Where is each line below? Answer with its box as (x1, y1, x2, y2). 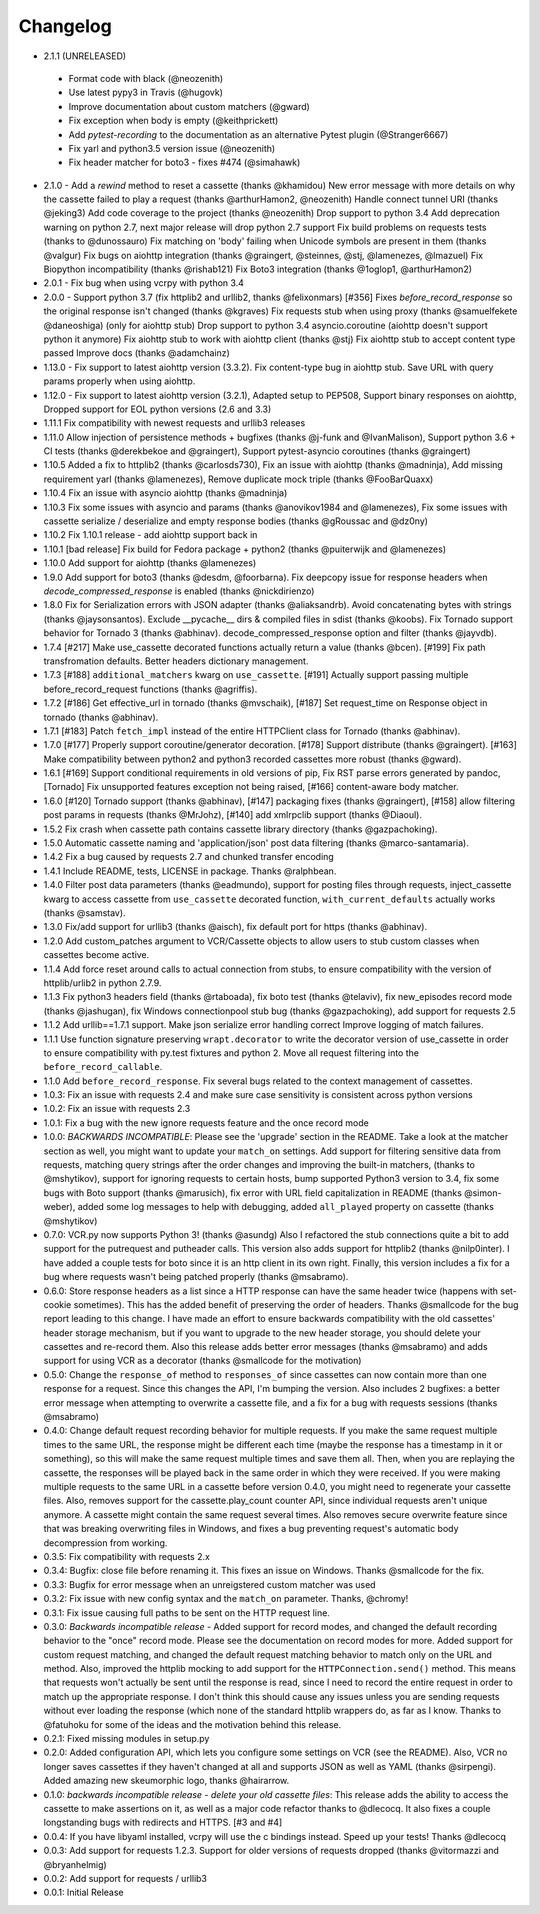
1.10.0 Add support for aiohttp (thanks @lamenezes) (43, 557, 257, 569)
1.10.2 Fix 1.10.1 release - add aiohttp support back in (43, 529, 258, 541)
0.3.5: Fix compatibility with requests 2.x (43, 1550, 210, 1562)
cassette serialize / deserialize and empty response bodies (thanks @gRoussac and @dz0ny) (43, 515, 429, 527)
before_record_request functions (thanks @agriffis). (43, 683, 258, 695)
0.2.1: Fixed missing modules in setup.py (43, 1733, 210, 1745)
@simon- (463, 1186, 502, 1199)
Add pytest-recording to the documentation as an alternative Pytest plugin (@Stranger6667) (68, 128, 449, 140)
